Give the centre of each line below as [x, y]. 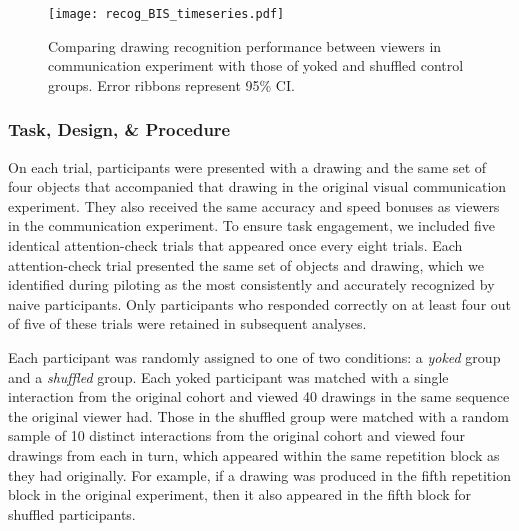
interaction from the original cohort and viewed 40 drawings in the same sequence [259, 396]
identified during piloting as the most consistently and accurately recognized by [251, 284]
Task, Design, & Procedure [119, 129]
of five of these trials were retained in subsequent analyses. [187, 323]
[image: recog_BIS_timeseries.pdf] [166, 14]
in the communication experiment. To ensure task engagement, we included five [252, 225]
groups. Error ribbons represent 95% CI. [171, 84]
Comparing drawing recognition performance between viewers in [245, 45]
